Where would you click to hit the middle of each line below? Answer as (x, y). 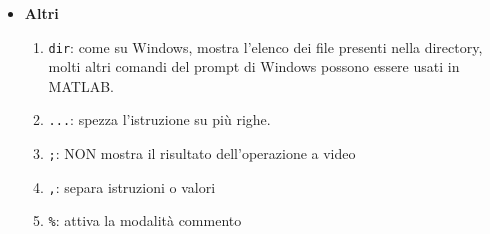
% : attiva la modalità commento (145, 220)
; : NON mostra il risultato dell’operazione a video (202, 153)
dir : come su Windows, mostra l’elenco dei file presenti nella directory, (265, 46)
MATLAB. (81, 85)
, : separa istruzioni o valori (132, 186)
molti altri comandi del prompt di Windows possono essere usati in (254, 66)
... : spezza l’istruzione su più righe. (159, 119)
